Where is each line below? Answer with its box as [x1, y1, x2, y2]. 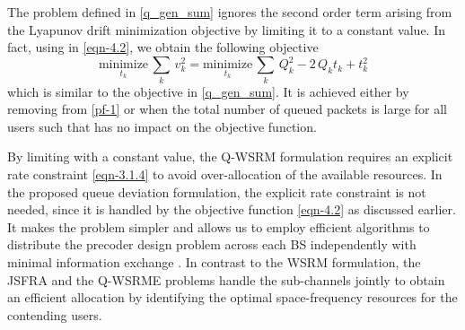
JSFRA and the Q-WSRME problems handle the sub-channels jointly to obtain [7, 270, 445, 289]
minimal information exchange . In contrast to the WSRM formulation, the [7, 252, 421, 271]
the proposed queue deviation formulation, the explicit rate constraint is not [7, 182, 426, 201]
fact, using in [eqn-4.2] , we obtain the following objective [7, 38, 319, 56]
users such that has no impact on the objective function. [7, 117, 317, 135]
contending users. [7, 305, 102, 324]
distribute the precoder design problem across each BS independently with [7, 235, 417, 254]
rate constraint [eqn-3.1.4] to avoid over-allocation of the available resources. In [7, 164, 443, 183]
